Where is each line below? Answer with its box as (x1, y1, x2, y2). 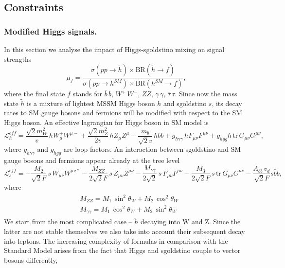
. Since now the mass (175, 89, 237, 99)
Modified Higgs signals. (4, 25, 97, 37)
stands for (72, 89, 103, 99)
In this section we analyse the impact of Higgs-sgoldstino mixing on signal (4, 44, 225, 54)
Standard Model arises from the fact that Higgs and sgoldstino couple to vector (4, 245, 241, 255)
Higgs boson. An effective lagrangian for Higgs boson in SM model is (4, 117, 209, 127)
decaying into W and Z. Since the (140, 216, 241, 227)
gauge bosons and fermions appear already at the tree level (4, 155, 180, 165)
